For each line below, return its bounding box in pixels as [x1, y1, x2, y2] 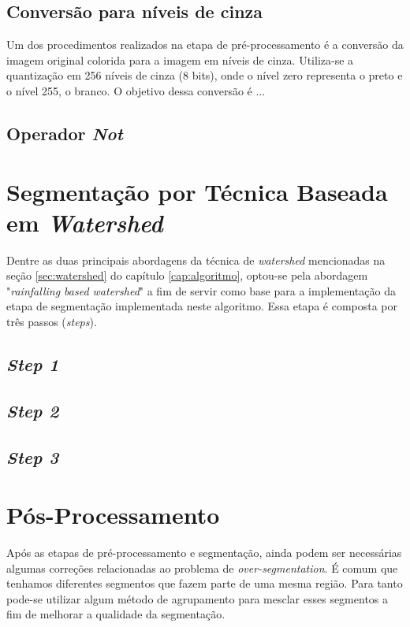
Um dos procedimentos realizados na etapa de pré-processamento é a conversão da [6, 36, 404, 53]
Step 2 [6, 398, 59, 422]
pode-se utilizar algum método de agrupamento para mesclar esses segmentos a [6, 590, 389, 607]
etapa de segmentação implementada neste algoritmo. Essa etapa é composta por [6, 298, 398, 314]
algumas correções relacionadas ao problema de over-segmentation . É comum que [6, 559, 398, 576]
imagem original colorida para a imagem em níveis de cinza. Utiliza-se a [6, 51, 354, 68]
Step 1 [6, 352, 59, 377]
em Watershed [6, 206, 163, 239]
